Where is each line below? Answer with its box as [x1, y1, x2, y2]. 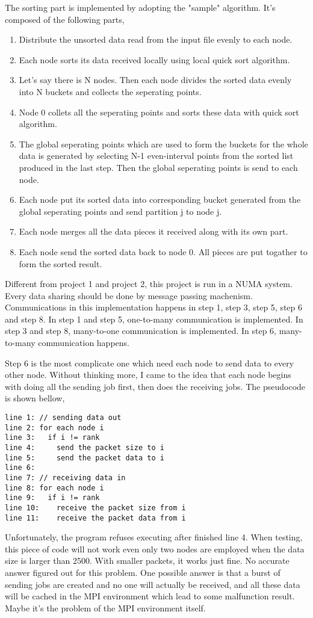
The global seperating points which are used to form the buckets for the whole [19, 137, 308, 150]
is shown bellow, [5, 392, 65, 404]
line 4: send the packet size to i [5, 443, 164, 452]
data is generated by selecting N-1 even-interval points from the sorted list [19, 149, 294, 162]
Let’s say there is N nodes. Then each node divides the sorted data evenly [19, 73, 292, 86]
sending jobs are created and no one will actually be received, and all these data [5, 578, 300, 590]
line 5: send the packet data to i [5, 453, 164, 462]
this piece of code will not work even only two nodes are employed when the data [5, 542, 305, 555]
